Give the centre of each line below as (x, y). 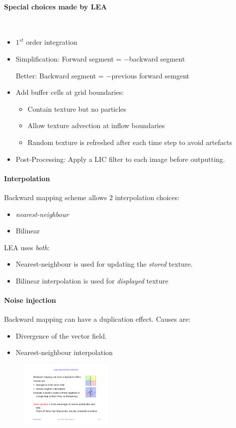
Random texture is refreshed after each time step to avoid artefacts (130, 142)
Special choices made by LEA (56, 6)
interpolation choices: (147, 197)
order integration (52, 42)
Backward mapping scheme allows (56, 197)
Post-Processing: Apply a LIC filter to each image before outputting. (120, 159)
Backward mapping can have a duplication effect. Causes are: (97, 319)
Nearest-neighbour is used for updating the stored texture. (104, 264)
